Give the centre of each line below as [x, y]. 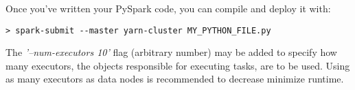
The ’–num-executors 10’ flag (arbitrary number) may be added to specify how [171, 52]
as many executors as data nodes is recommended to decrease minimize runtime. [175, 79]
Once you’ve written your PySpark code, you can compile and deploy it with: [168, 8]
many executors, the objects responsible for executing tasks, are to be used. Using [178, 65]
